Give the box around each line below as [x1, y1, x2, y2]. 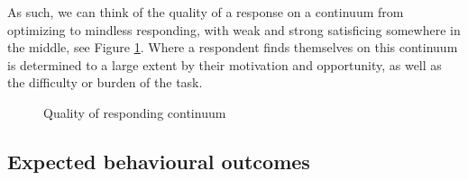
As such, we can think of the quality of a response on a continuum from [7, 3, 404, 21]
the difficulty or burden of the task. [7, 73, 203, 92]
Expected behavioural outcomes [7, 147, 310, 175]
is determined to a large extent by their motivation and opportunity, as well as [7, 55, 442, 74]
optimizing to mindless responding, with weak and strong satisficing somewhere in [7, 20, 461, 39]
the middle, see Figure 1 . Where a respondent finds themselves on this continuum [7, 38, 458, 57]
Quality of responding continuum [43, 103, 226, 121]
